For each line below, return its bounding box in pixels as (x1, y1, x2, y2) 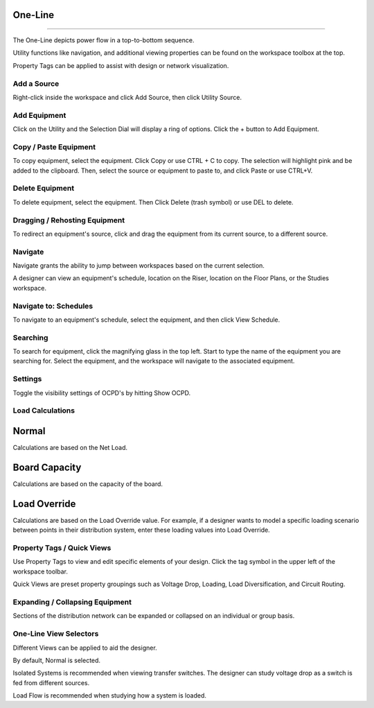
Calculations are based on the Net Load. (12, 444, 128, 452)
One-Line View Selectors (12, 629, 99, 639)
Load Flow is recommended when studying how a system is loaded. (12, 691, 207, 700)
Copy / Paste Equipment (12, 142, 96, 152)
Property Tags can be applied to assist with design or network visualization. (12, 61, 229, 69)
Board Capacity (12, 461, 82, 473)
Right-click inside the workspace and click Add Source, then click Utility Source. (12, 93, 242, 101)
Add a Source (12, 78, 60, 88)
